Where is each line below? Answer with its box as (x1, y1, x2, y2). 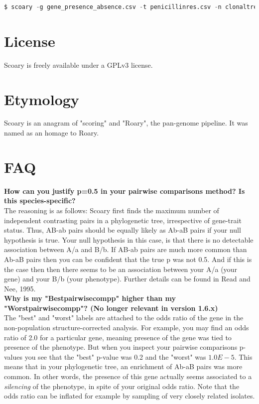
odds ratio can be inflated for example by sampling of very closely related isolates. (4, 391, 255, 401)
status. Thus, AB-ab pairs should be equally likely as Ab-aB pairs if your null (4, 225, 241, 235)
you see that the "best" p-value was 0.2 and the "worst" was (24, 351, 206, 362)
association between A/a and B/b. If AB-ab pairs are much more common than (4, 244, 247, 255)
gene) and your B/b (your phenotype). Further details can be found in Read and (4, 273, 251, 284)
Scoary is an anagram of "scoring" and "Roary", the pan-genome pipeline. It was (4, 118, 248, 128)
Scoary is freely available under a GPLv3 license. (4, 59, 153, 70)
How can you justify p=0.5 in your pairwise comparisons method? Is (4, 185, 245, 196)
